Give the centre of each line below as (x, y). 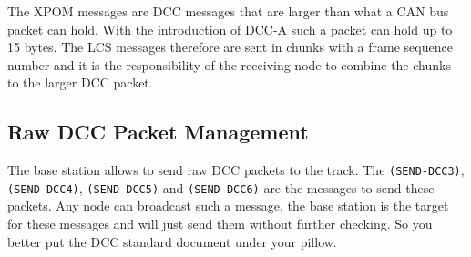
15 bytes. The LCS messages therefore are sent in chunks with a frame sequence (230, 47)
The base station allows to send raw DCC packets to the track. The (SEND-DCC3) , (236, 170)
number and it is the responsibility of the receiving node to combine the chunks (229, 64)
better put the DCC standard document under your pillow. (172, 241)
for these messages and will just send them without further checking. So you (220, 224)
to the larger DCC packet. (80, 82)
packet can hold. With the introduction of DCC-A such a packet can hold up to (230, 29)
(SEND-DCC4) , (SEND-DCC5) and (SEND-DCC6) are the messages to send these (221, 187)
